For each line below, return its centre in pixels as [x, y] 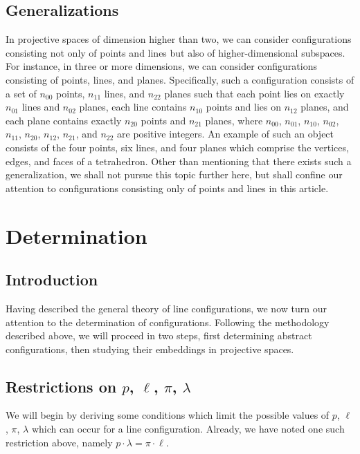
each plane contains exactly [64, 120]
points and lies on [244, 107]
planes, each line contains [133, 107]
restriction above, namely [59, 442]
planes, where [234, 120]
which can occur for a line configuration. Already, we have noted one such [188, 429]
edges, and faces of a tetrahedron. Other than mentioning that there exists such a [179, 161]
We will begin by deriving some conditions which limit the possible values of [168, 415]
